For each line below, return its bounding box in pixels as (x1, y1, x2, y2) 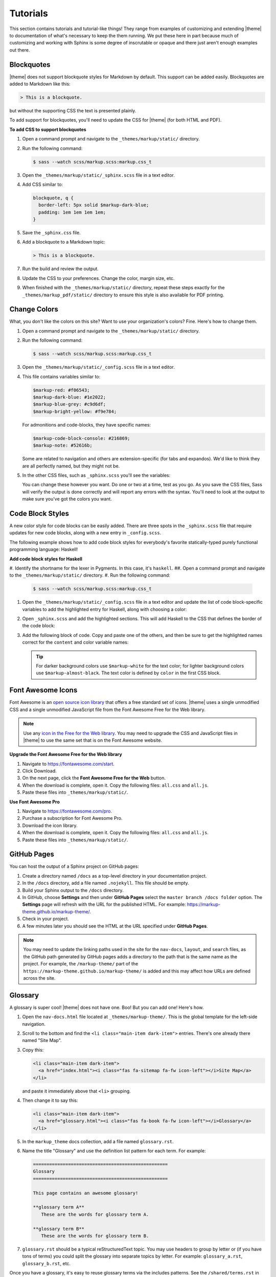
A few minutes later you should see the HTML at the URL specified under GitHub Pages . (22, 923, 208, 929)
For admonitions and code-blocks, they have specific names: (22, 421, 151, 428)
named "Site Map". (22, 1037, 62, 1044)
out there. (9, 46, 30, 53)
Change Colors (9, 305, 58, 314)
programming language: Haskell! (9, 547, 78, 553)
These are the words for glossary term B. (41, 1233, 149, 1239)
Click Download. (22, 768, 57, 774)
